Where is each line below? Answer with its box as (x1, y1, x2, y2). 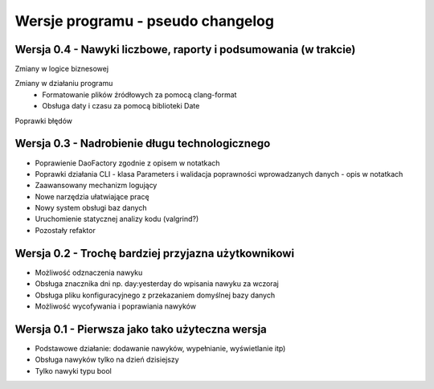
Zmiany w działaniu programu (14, 79, 113, 88)
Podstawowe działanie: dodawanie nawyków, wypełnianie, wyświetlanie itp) (35, 343, 286, 353)
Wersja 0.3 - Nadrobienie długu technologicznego (14, 137, 271, 150)
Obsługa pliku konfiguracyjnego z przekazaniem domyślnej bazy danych (35, 290, 276, 300)
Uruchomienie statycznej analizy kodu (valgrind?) (35, 214, 199, 224)
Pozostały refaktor (35, 225, 96, 235)
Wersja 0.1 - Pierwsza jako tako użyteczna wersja (14, 322, 267, 336)
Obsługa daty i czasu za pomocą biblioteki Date (42, 101, 200, 111)
